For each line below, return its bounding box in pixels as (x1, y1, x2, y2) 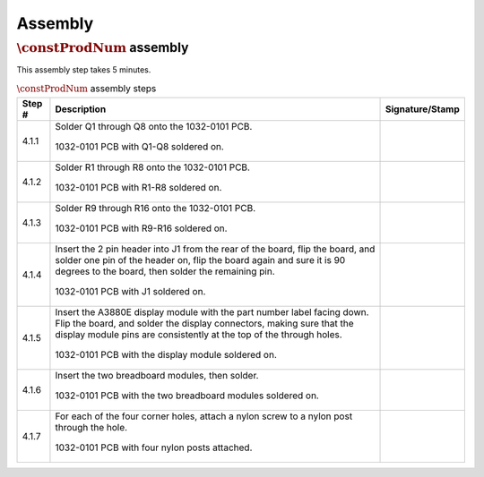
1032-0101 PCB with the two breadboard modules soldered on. (55, 389, 320, 402)
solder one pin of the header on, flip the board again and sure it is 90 (55, 253, 346, 266)
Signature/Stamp (385, 103, 461, 115)
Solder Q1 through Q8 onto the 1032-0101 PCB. (55, 120, 253, 132)
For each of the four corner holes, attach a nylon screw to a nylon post (55, 410, 353, 422)
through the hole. (55, 421, 128, 433)
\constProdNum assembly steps (16, 81, 157, 94)
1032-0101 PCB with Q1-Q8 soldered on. (55, 140, 224, 152)
